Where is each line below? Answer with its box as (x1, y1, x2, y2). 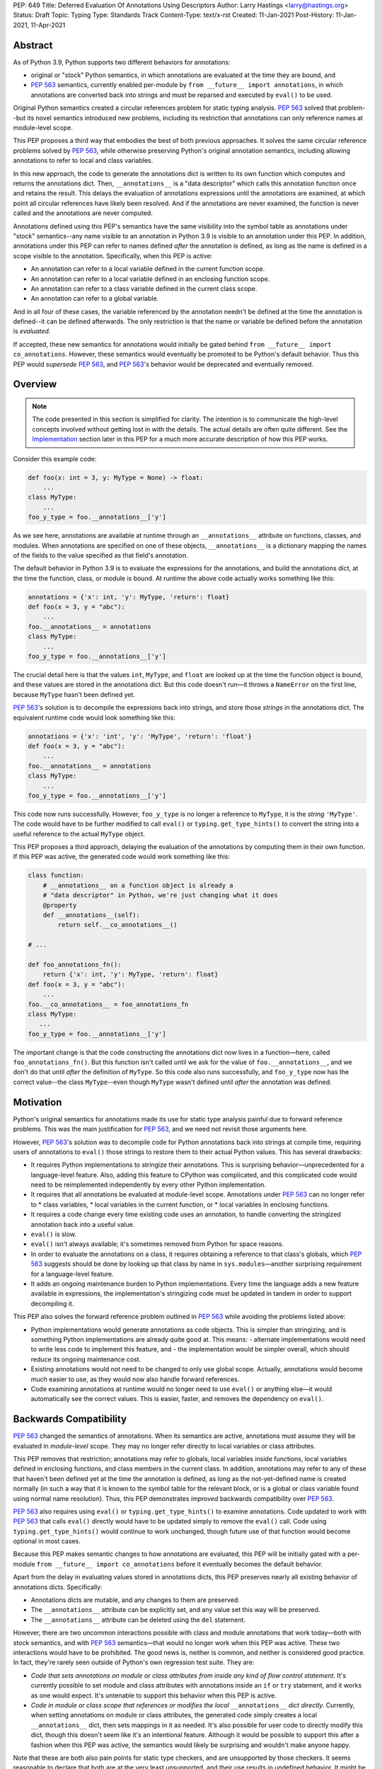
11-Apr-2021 (30, 21, 66, 29)
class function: (28, 871, 85, 880)
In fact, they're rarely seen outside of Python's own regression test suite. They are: (13, 1658, 255, 1666)
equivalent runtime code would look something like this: (13, 713, 176, 722)
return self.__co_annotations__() (57, 921, 178, 929)
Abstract (13, 39, 53, 51)
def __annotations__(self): (42, 911, 141, 919)
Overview (13, 379, 57, 391)
